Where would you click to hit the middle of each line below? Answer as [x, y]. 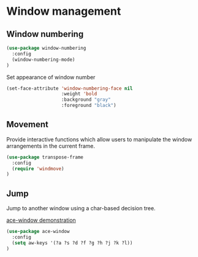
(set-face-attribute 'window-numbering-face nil [70, 88]
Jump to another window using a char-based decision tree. [81, 208]
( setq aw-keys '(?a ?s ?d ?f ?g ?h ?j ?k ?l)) [72, 243]
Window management [64, 11]
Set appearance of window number [51, 77]
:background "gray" [86, 100]
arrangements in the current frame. [51, 146]
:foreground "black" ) [89, 106]
